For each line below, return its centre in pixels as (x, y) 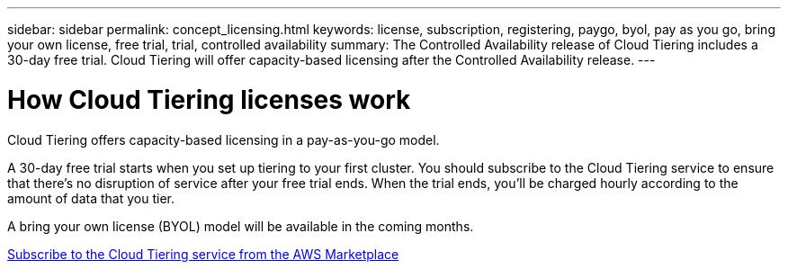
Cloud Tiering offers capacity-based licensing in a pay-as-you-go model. (224, 139)
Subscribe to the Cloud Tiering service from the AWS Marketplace (203, 254)
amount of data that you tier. (91, 198)
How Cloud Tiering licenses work (209, 99)
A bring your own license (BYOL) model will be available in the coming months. (241, 226)
